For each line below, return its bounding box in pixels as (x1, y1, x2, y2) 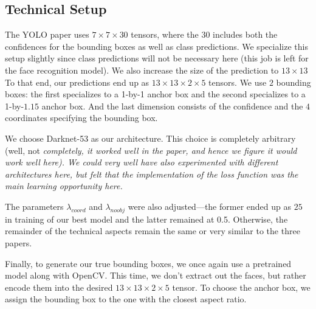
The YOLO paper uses (5, 28, 89, 41)
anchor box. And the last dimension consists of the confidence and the (41, 99, 303, 112)
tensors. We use (208, 75, 267, 88)
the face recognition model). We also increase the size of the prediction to (5, 63, 279, 76)
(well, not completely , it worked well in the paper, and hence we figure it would (5, 144, 297, 156)
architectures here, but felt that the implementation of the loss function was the (5, 167, 298, 180)
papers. (5, 236, 32, 249)
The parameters (5, 200, 64, 212)
